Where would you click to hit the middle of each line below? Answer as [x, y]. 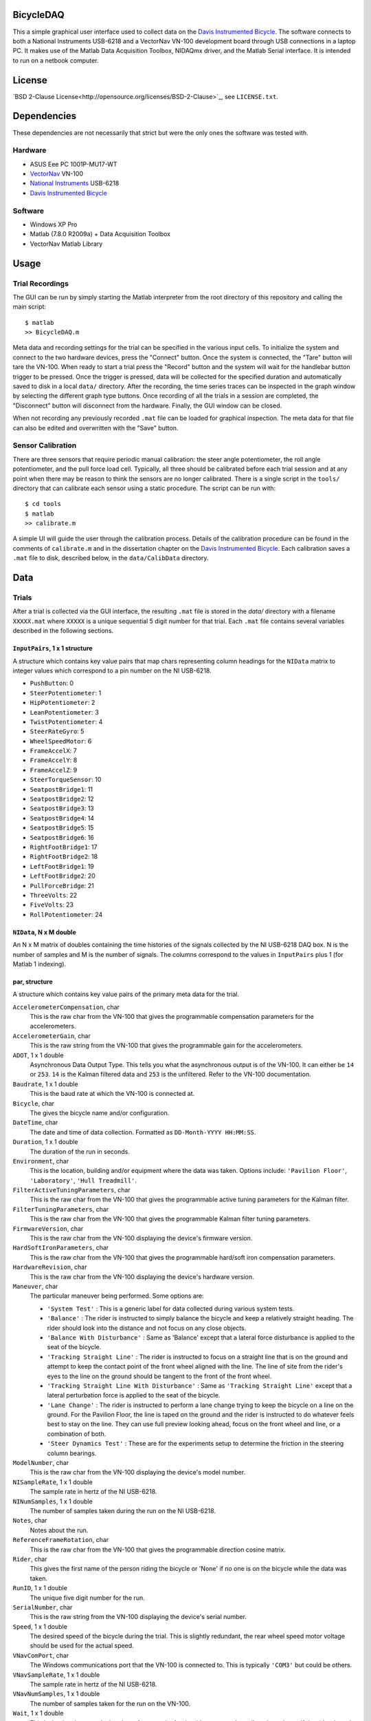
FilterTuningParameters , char [61, 1209]
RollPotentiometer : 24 [66, 914]
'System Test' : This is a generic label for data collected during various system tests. [171, 1309]
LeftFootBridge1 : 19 [62, 866]
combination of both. [77, 1434]
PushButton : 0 [52, 683]
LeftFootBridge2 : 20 [63, 876]
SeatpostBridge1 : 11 [61, 789]
